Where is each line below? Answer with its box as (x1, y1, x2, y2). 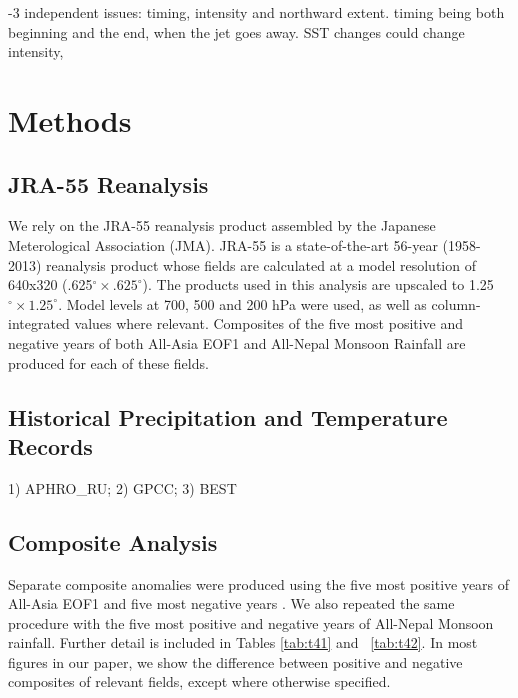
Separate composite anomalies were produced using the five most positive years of (8, 573, 510, 594)
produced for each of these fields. (8, 352, 209, 373)
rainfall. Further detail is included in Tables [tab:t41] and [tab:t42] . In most (8, 632, 478, 653)
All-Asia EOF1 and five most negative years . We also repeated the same (8, 593, 455, 614)
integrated (8, 313, 70, 334)
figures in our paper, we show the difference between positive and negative (8, 651, 463, 672)
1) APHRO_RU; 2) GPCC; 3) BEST (8, 477, 237, 498)
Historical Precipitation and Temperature (8, 401, 448, 432)
